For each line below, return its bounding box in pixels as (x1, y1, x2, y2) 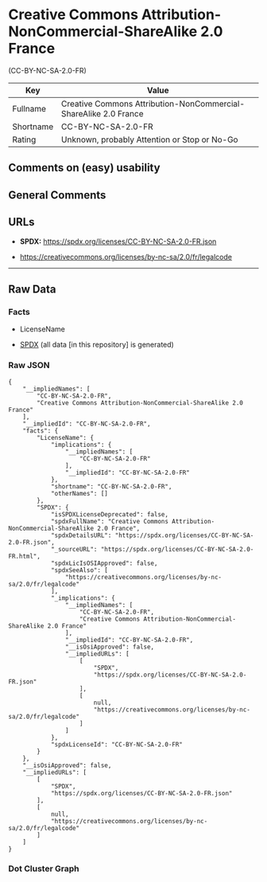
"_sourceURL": (50, 545, 98, 553)
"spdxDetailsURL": (50, 531, 112, 539)
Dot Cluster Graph (8, 863, 79, 874)
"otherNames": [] (50, 489, 109, 497)
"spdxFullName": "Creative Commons (50, 517, 169, 525)
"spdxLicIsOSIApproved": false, (50, 559, 158, 567)
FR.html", (8, 552, 41, 560)
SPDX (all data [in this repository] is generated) (19, 340, 175, 350)
